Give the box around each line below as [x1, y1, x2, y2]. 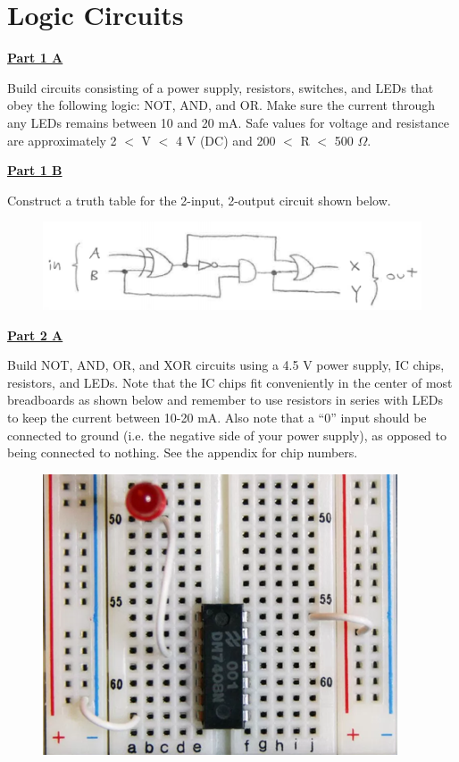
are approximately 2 [7, 130, 117, 149]
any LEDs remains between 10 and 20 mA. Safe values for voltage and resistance [7, 113, 449, 131]
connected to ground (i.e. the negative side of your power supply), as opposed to [7, 425, 446, 444]
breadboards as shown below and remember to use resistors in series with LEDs [7, 390, 444, 409]
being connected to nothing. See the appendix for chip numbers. [7, 443, 358, 462]
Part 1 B [7, 161, 63, 180]
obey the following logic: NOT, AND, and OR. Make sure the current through [7, 96, 435, 114]
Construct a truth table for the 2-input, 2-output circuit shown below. [7, 190, 391, 209]
